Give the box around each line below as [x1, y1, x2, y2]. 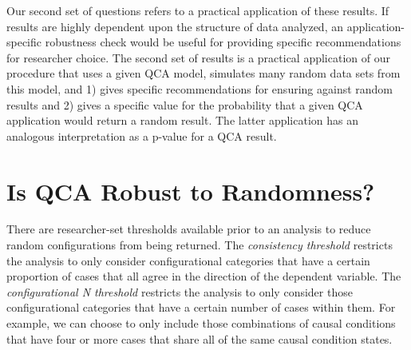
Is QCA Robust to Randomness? [6, 174, 375, 207]
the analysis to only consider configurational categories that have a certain [6, 252, 370, 268]
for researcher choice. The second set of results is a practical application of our [6, 49, 390, 66]
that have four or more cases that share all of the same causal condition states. [6, 330, 393, 347]
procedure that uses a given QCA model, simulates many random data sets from [6, 65, 401, 82]
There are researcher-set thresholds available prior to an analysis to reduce [6, 221, 371, 237]
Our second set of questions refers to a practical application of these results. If [6, 2, 389, 18]
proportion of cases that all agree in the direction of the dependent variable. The [6, 268, 401, 284]
